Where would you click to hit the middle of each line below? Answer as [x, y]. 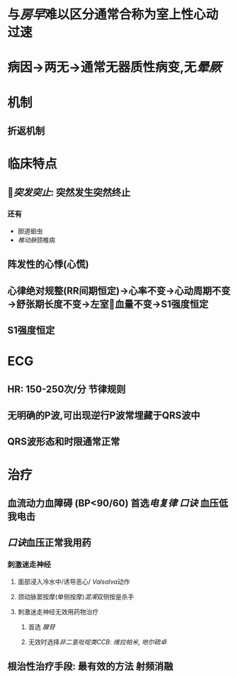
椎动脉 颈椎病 [36, 240]
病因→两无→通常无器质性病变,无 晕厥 [114, 67]
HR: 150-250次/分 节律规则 [67, 389]
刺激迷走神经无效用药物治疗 [58, 611]
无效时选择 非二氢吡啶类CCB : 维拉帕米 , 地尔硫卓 [97, 642]
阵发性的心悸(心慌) [48, 264]
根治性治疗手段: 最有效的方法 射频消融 [90, 666]
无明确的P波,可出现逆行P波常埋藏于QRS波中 [104, 415]
